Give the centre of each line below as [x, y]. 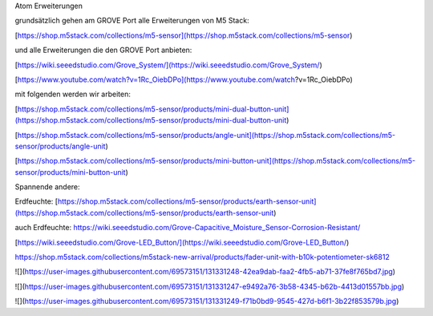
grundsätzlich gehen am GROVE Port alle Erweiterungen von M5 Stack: [132, 21]
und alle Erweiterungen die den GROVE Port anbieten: [103, 50]
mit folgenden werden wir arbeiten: [73, 94]
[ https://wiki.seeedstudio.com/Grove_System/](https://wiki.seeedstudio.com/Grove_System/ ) [168, 65]
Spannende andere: [47, 187]
